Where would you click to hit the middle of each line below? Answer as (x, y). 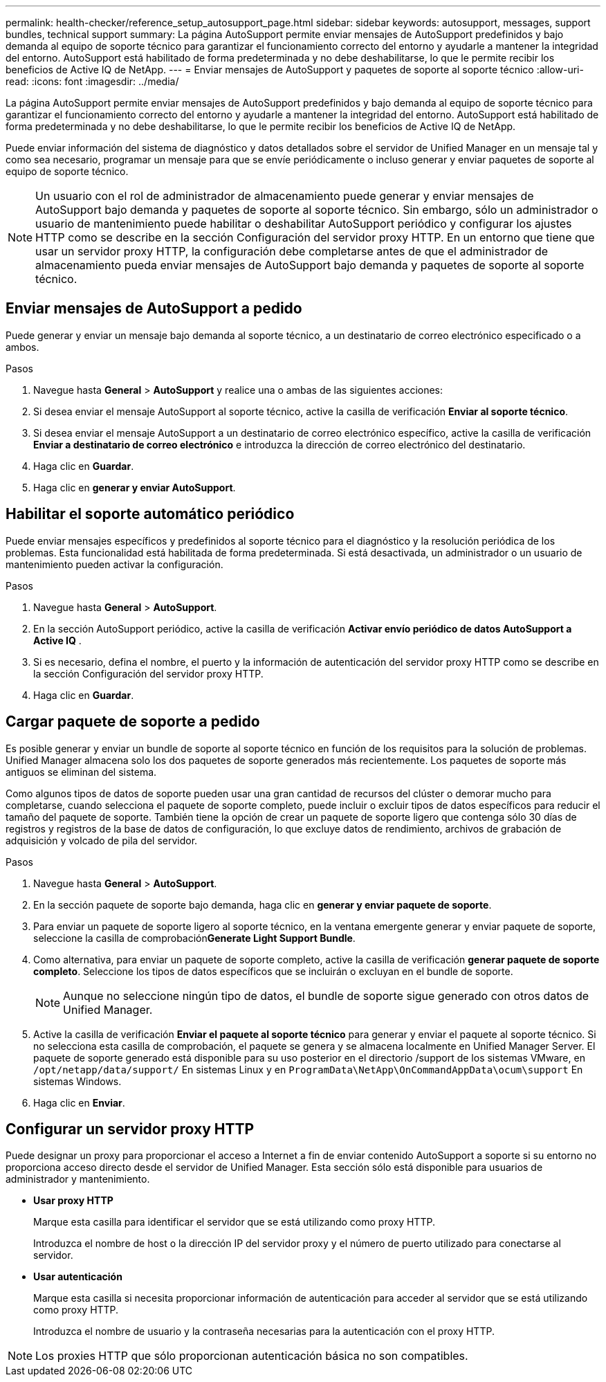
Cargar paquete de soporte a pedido (133, 722)
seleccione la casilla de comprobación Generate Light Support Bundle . (194, 938)
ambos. (22, 347)
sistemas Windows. (77, 1081)
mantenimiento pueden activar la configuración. (114, 564)
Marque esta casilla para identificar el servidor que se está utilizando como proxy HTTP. (234, 1222)
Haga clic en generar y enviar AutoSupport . (135, 487)
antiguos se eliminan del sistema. (81, 772)
